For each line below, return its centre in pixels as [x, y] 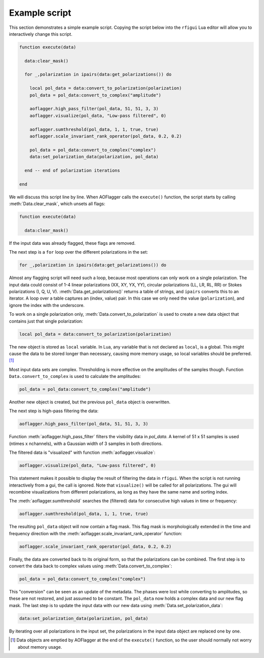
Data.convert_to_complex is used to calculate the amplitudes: [75, 376]
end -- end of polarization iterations [72, 170]
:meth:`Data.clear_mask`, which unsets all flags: [57, 204]
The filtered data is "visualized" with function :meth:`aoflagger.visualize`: [82, 452]
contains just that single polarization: [46, 321]
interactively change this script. [41, 34]
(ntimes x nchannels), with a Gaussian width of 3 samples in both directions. [86, 444]
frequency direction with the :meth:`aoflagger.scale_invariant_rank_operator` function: [96, 533]
